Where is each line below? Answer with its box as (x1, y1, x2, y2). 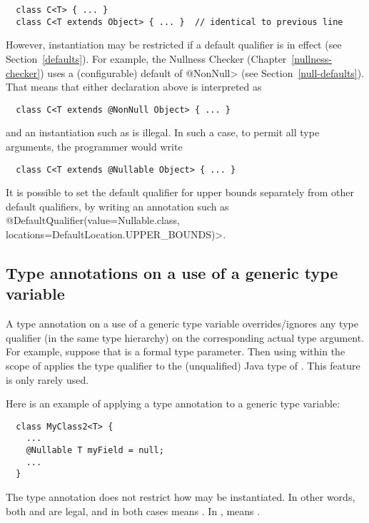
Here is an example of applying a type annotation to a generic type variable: (6, 396, 340, 411)
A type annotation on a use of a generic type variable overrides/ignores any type (6, 316, 358, 331)
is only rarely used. (6, 372, 89, 387)
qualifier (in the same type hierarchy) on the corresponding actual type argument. (6, 330, 365, 345)
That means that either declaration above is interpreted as (6, 79, 262, 94)
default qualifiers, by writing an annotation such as (6, 198, 229, 213)
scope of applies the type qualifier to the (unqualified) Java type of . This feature (6, 357, 360, 372)
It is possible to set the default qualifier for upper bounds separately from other (6, 185, 355, 200)
